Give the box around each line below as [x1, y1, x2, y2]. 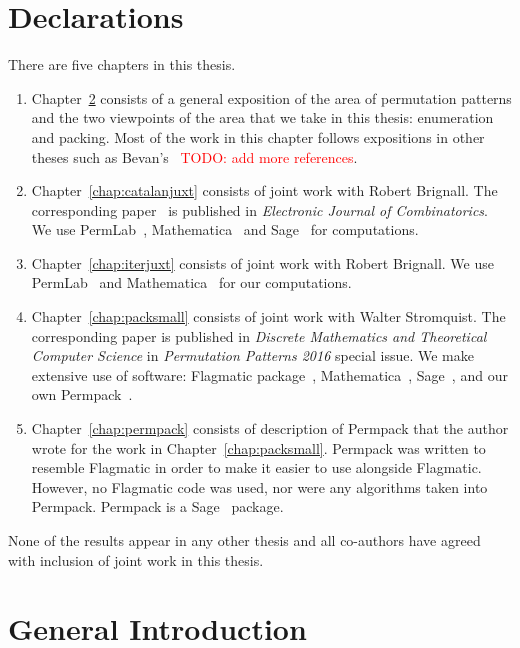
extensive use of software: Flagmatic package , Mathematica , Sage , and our [31, 364, 508, 385]
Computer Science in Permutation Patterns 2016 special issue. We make [31, 345, 474, 366]
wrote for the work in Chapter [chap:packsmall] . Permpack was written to [31, 437, 486, 458]
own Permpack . [31, 384, 133, 405]
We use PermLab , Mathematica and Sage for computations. [31, 219, 419, 240]
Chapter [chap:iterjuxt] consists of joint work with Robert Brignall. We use [31, 252, 494, 273]
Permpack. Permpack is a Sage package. [31, 496, 284, 517]
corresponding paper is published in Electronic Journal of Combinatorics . [31, 199, 488, 220]
